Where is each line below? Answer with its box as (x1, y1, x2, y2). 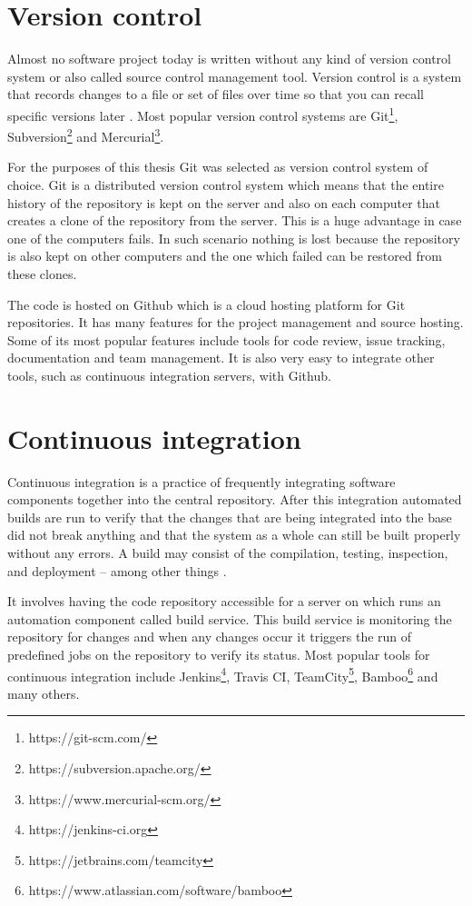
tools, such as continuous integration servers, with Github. (7, 365, 331, 384)
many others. (7, 683, 80, 702)
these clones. (7, 264, 77, 283)
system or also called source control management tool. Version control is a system (7, 66, 462, 85)
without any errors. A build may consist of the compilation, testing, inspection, (7, 543, 448, 563)
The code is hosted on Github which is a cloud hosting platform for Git (7, 294, 406, 314)
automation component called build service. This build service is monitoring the (7, 609, 452, 628)
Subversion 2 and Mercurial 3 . (7, 124, 164, 145)
